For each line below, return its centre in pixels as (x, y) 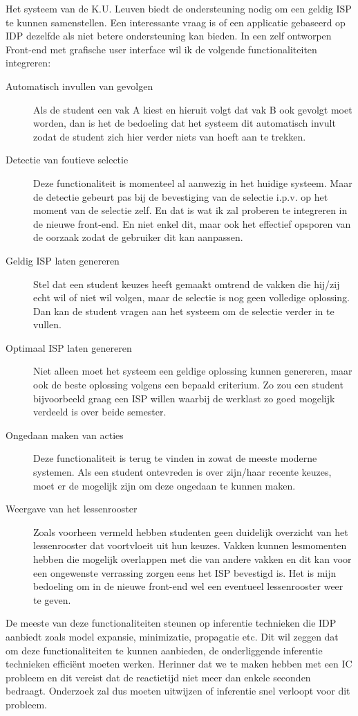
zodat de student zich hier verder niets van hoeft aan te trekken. (170, 136)
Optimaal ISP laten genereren (69, 347)
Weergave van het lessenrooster (72, 509)
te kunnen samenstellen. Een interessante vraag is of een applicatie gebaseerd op (176, 22)
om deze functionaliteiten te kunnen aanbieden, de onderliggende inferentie (164, 650)
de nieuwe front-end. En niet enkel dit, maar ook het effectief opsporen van (192, 223)
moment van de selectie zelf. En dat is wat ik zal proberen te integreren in (190, 210)
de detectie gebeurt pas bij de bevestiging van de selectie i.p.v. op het (181, 196)
